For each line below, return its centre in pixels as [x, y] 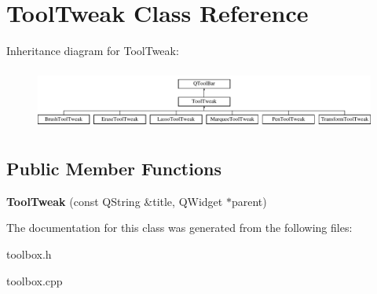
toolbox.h [29, 254]
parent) [249, 201]
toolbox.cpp [35, 280]
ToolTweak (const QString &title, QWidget [115, 201]
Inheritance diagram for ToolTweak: [93, 51]
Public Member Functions [114, 168]
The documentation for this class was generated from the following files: [179, 228]
